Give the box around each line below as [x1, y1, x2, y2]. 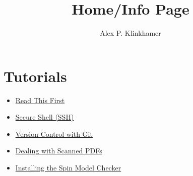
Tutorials [4, 65, 67, 86]
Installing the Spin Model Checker [15, 162, 121, 173]
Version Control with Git [15, 128, 93, 139]
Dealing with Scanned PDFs [15, 145, 102, 156]
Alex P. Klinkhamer [100, 28, 161, 38]
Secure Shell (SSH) [15, 112, 74, 122]
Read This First [15, 95, 65, 105]
